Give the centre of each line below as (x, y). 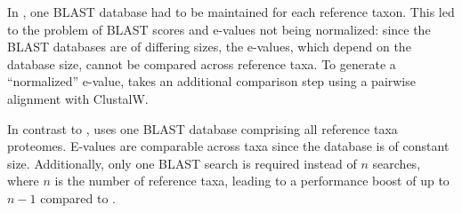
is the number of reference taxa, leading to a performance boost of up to (252, 181)
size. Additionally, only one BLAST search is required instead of (182, 163)
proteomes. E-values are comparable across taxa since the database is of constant (228, 146)
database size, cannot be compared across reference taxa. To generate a (202, 63)
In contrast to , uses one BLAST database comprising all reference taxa (203, 128)
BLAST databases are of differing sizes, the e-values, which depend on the (209, 47)
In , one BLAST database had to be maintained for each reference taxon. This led (231, 12)
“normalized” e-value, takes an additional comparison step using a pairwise (211, 81)
